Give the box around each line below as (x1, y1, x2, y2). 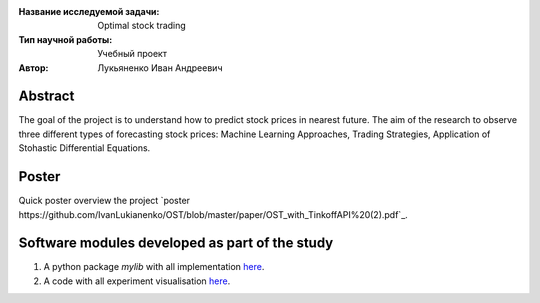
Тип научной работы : (18, 33, 113, 45)
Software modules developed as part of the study (18, 235, 334, 252)
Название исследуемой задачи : (18, 6, 160, 17)
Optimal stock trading (97, 20, 187, 32)
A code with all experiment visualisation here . (43, 275, 231, 287)
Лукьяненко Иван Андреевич (97, 61, 223, 74)
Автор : (18, 61, 49, 74)
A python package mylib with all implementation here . (43, 261, 265, 273)
